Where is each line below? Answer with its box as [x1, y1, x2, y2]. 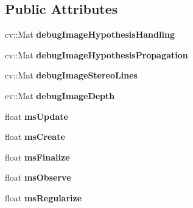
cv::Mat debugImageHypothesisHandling [5, 28, 175, 41]
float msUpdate [5, 109, 68, 122]
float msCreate [5, 130, 65, 143]
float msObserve [5, 171, 71, 184]
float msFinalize [5, 150, 70, 163]
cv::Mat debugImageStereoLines [5, 69, 138, 81]
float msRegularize [5, 191, 82, 204]
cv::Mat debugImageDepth [5, 89, 115, 102]
